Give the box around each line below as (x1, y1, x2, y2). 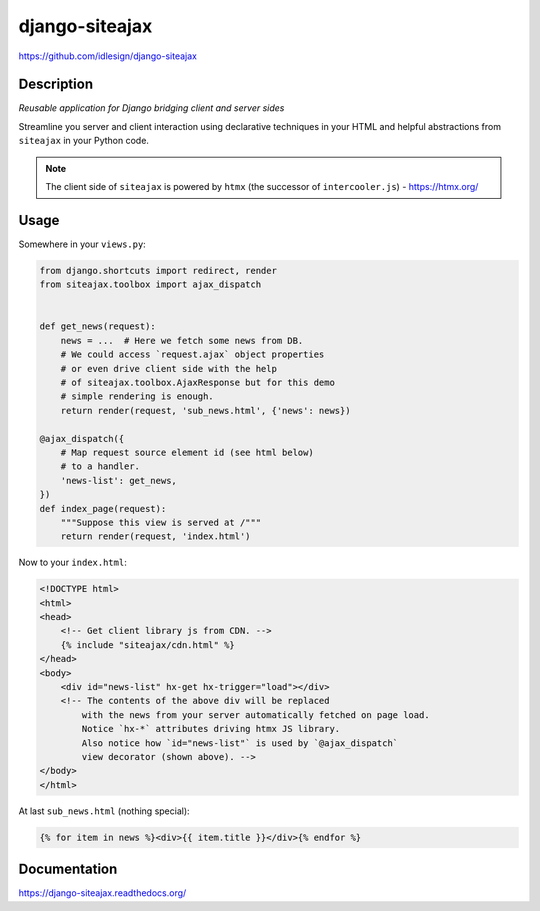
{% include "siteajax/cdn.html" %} (60, 639, 235, 650)
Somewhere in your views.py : (18, 238, 147, 250)
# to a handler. (60, 461, 140, 472)
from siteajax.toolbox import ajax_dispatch (39, 279, 262, 290)
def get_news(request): (39, 321, 157, 332)
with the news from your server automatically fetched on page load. (81, 709, 430, 720)
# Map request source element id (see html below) (60, 446, 314, 458)
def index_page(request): (39, 503, 167, 514)
